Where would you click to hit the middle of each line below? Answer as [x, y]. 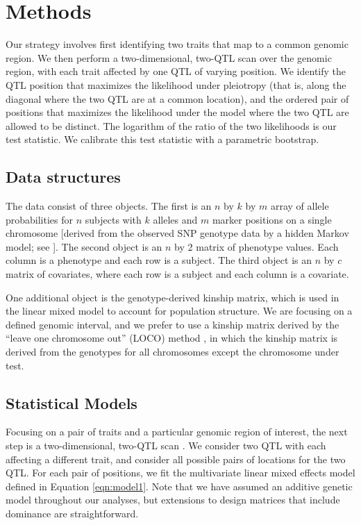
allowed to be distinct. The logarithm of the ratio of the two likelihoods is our [171, 125]
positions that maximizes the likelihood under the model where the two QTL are [177, 112]
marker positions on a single [272, 219]
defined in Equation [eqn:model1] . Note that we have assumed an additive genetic [179, 486]
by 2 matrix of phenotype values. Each [257, 246]
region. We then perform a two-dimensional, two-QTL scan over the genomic [169, 57]
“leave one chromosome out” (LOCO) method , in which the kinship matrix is [172, 338]
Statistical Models [72, 402]
